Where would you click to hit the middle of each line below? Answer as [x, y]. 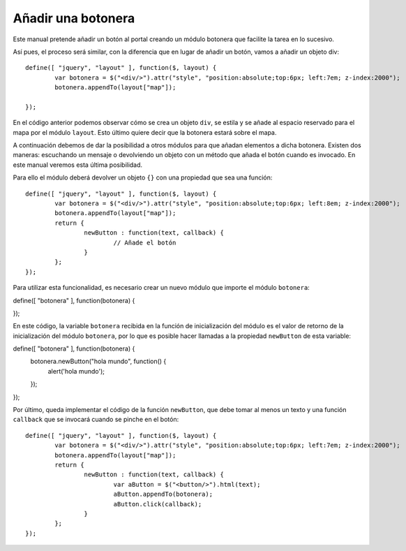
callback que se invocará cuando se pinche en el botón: [96, 420]
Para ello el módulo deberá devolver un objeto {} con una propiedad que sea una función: [143, 177]
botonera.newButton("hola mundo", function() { [98, 361]
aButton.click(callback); [158, 504]
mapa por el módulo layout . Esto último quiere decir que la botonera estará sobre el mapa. [145, 132]
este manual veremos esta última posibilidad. [78, 165]
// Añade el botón [145, 242]
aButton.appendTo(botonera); [163, 494]
